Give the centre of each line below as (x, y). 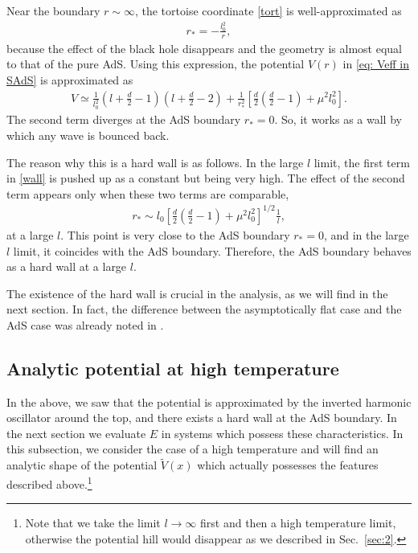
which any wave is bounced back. (88, 135)
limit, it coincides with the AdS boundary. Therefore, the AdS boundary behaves (212, 250)
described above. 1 (49, 482)
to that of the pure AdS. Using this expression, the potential (156, 64)
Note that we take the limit (93, 523)
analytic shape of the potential (82, 465)
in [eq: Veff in (376, 64)
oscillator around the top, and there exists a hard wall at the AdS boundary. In (202, 418)
